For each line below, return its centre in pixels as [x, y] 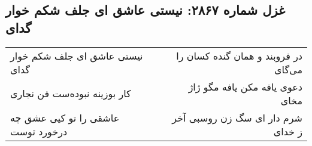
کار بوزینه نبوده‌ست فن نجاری [71, 94]
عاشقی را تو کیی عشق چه [65, 117]
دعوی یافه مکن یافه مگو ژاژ [245, 86]
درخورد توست [39, 131]
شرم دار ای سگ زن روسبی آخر [237, 117]
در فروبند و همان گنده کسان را [239, 55]
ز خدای [288, 131]
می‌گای [288, 69]
